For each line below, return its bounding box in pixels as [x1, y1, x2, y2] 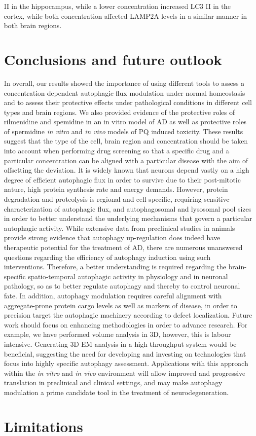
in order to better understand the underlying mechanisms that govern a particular [4, 213, 253, 223]
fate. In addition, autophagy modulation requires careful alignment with [4, 290, 222, 300]
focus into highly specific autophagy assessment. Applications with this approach [4, 358, 248, 368]
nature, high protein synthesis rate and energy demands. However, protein [4, 184, 228, 194]
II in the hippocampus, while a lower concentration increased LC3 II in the [4, 1, 231, 11]
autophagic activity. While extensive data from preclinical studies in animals [4, 222, 235, 233]
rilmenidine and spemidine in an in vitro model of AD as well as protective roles [4, 116, 247, 127]
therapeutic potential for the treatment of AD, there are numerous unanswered [4, 242, 243, 252]
